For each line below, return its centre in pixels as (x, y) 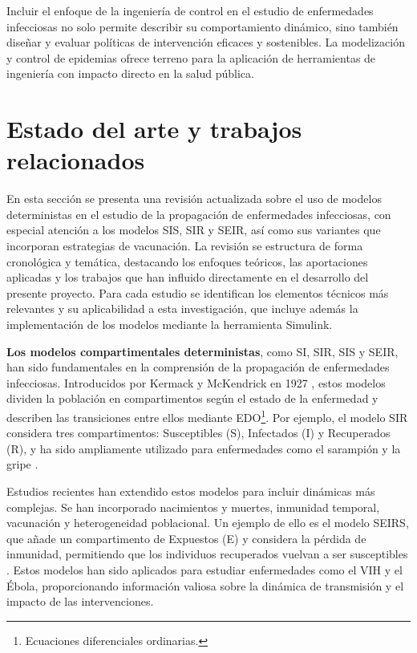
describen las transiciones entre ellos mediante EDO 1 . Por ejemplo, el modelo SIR (207, 416)
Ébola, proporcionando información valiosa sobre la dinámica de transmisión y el (205, 585)
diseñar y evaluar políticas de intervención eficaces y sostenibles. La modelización (206, 42)
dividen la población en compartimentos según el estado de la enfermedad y (192, 398)
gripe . (22, 464)
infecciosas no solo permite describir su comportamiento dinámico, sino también (202, 26)
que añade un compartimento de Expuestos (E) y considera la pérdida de (186, 538)
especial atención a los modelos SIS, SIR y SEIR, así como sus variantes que (194, 230)
